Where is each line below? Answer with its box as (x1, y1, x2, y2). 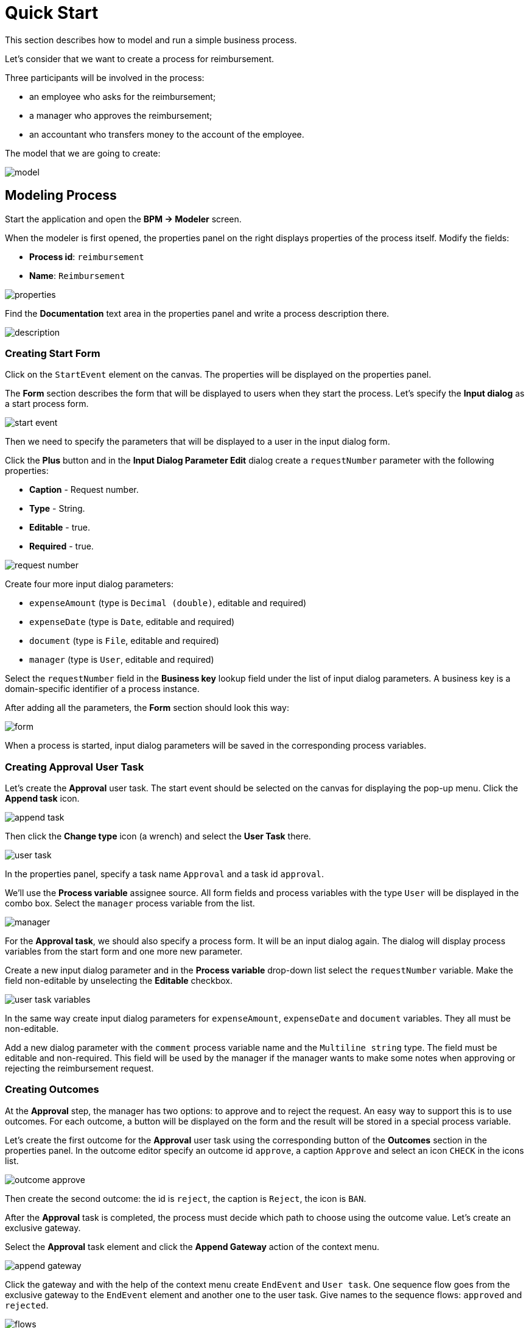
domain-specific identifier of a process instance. (5, 683, 200, 694)
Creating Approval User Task (5, 760, 144, 773)
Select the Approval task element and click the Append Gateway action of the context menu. (5, 1241, 380, 1252)
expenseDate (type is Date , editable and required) (29, 616, 235, 627)
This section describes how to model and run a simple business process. (5, 34, 297, 45)
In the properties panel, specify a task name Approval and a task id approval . (5, 869, 324, 880)
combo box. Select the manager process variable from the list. (5, 898, 255, 909)
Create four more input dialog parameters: (5, 579, 174, 590)
